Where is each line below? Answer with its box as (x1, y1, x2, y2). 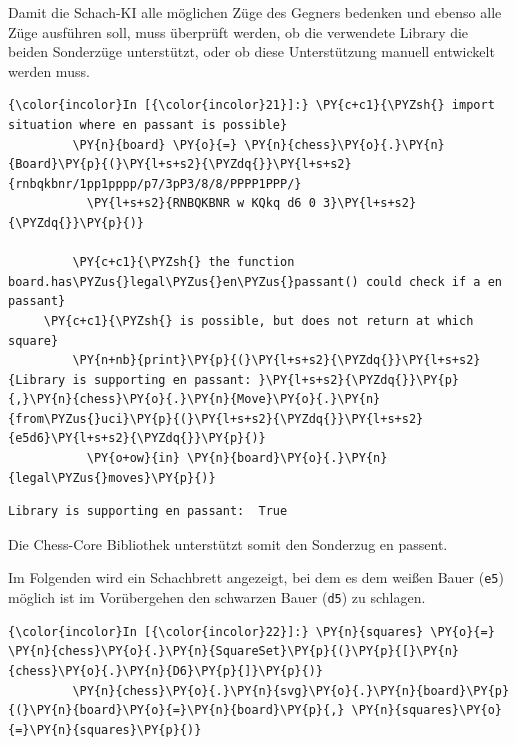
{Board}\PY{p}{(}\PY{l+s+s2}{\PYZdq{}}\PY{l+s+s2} (8, 157, 352, 172)
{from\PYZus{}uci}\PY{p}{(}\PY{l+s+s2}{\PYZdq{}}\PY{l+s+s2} (8, 411, 424, 426)
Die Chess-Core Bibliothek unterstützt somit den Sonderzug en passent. (8, 533, 448, 554)
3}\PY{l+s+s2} (322, 196, 417, 211)
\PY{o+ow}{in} (86, 451, 180, 466)
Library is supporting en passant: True (8, 504, 288, 519)
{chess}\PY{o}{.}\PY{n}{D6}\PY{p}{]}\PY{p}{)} (8, 663, 323, 678)
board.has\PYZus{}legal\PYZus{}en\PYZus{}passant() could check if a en (8, 274, 502, 289)
